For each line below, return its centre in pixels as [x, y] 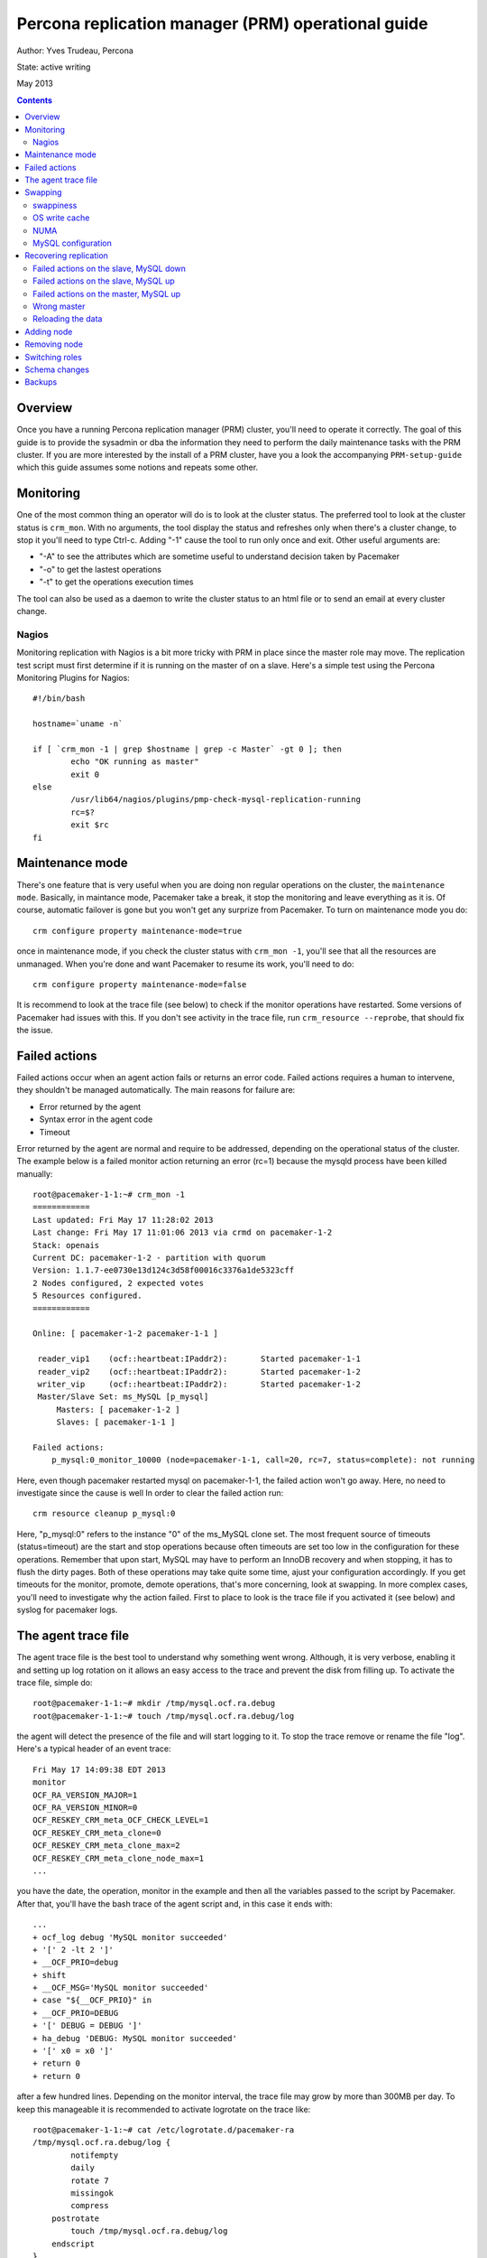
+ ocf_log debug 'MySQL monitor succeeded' [130, 1937]
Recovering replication [66, 256]
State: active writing [54, 67]
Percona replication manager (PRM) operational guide [222, 23]
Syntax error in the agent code [96, 1119]
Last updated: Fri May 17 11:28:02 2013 [123, 1220]
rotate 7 [90, 2180]
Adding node [49, 331]
